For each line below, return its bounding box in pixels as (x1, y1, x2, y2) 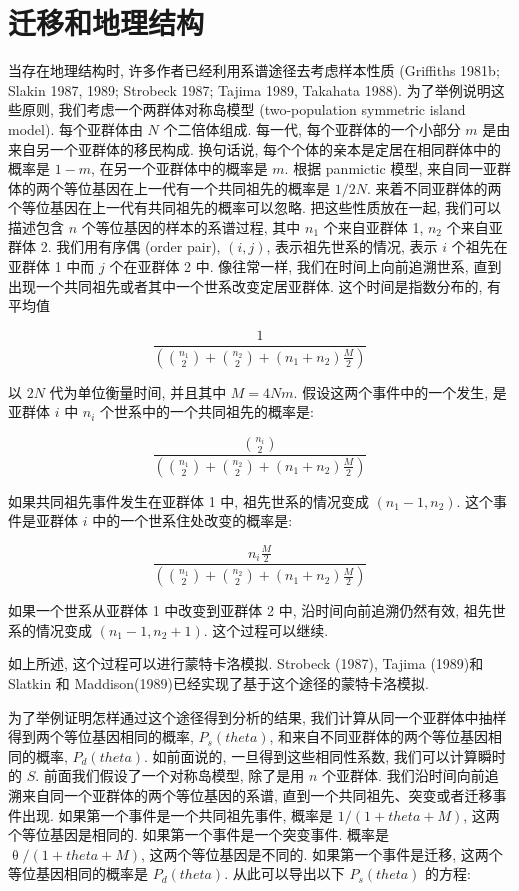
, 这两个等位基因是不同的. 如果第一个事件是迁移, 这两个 (141, 843, 503, 864)
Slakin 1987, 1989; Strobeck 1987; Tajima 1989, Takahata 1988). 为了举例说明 (8, 79, 491, 100)
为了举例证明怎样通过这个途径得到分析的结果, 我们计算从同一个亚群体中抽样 (8, 706, 507, 727)
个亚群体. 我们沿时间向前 (322, 765, 485, 786)
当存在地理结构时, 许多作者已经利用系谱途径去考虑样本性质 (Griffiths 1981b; (8, 60, 500, 81)
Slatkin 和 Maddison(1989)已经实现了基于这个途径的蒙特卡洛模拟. (8, 673, 429, 693)
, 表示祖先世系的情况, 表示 (266, 236, 438, 257)
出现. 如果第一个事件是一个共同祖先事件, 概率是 (21, 804, 334, 825)
